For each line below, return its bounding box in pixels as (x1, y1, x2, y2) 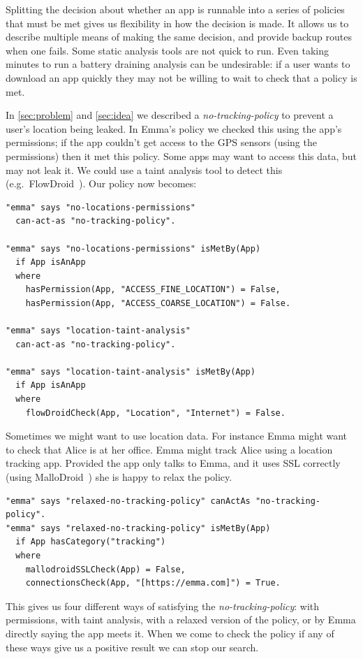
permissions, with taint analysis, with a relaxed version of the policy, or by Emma (6, 612, 356, 627)
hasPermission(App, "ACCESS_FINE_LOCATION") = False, (25, 284, 281, 295)
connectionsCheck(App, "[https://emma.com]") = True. (25, 578, 281, 588)
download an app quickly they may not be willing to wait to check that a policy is (6, 70, 357, 85)
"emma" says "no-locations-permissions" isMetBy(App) (6, 243, 261, 254)
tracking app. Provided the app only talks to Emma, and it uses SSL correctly (6, 456, 341, 470)
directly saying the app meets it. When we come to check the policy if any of (6, 625, 334, 640)
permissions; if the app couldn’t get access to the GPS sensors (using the (6, 135, 317, 150)
